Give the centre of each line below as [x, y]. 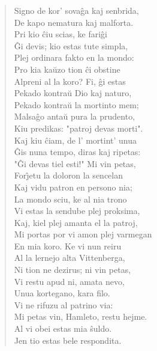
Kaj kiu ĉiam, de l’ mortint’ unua [76, 140]
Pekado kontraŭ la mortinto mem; [76, 104]
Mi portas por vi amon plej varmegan [83, 234]
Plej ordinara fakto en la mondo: [74, 57]
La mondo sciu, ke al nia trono [70, 199]
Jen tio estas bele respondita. [68, 340]
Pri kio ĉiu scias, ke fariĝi [61, 34]
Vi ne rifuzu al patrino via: [64, 304]
